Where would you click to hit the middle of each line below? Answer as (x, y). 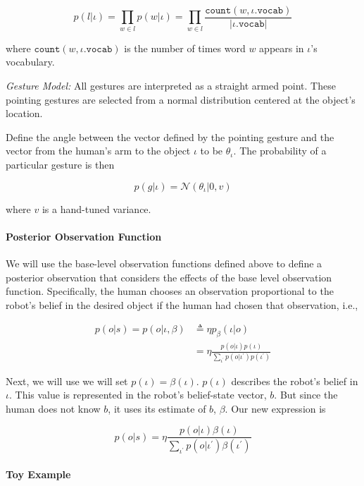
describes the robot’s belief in (295, 381)
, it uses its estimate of (157, 408)
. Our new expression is (275, 408)
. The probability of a (280, 151)
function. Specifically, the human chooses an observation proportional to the (170, 291)
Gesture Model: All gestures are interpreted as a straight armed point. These (171, 85)
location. (24, 113)
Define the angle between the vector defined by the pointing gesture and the (170, 136)
